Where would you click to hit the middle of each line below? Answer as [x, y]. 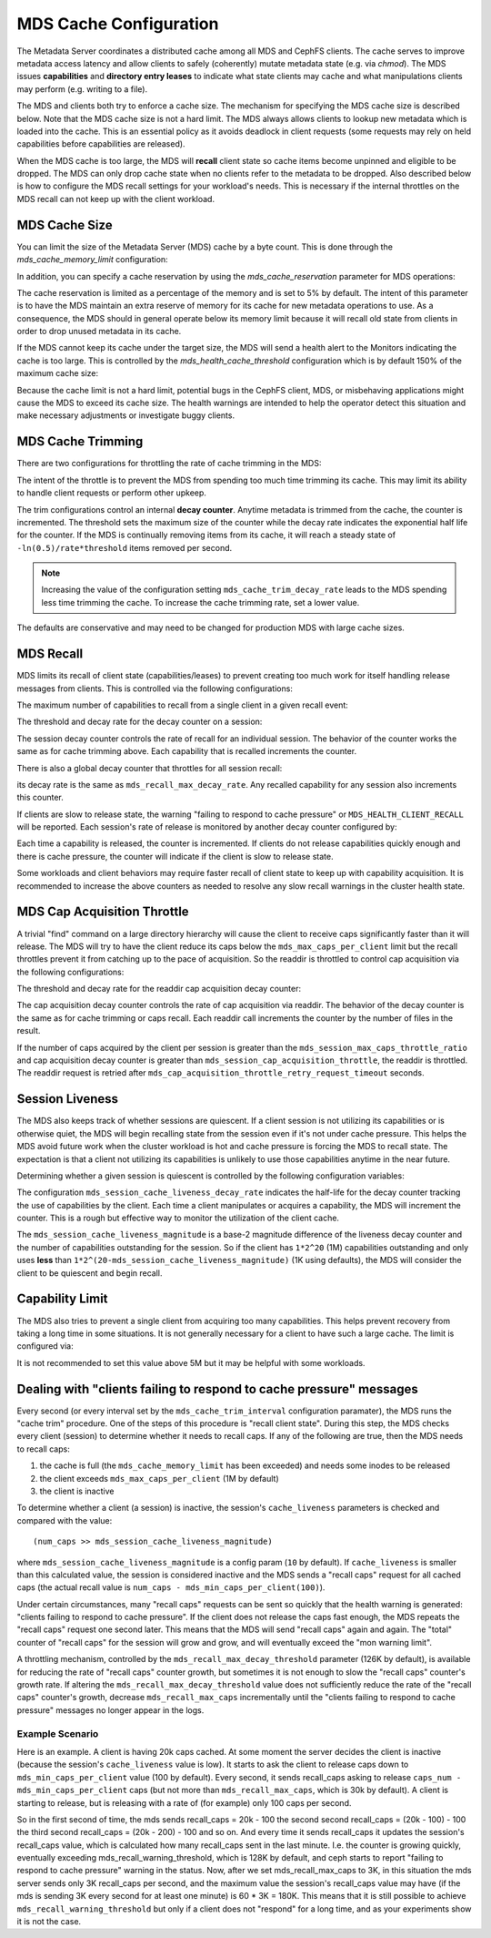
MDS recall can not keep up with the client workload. [116, 199]
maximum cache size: [58, 373]
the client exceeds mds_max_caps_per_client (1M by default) [159, 1478]
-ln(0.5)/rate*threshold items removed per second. [125, 547]
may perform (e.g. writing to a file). [82, 89]
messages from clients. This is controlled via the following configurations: [155, 688]
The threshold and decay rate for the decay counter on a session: [140, 722]
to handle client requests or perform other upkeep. [111, 493]
